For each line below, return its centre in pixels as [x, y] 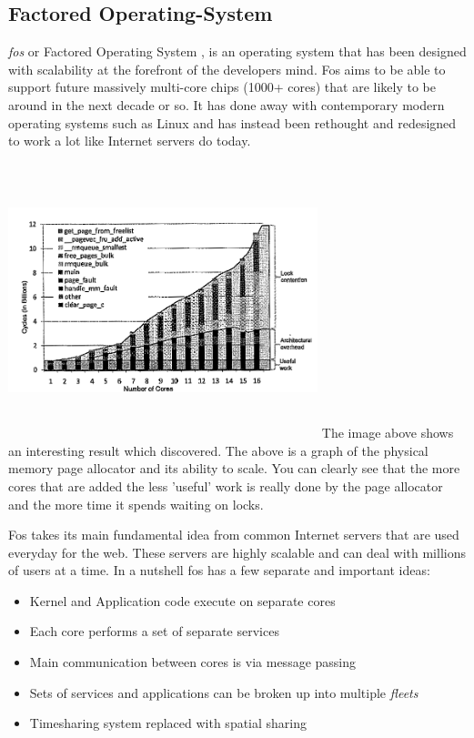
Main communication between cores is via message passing [193, 662]
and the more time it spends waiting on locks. [136, 504]
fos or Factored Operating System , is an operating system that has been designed [237, 51]
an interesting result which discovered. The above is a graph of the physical [218, 450]
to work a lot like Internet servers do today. [130, 141]
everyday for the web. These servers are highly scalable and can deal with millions [237, 552]
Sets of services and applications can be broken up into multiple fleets [224, 692]
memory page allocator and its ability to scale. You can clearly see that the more [234, 468]
